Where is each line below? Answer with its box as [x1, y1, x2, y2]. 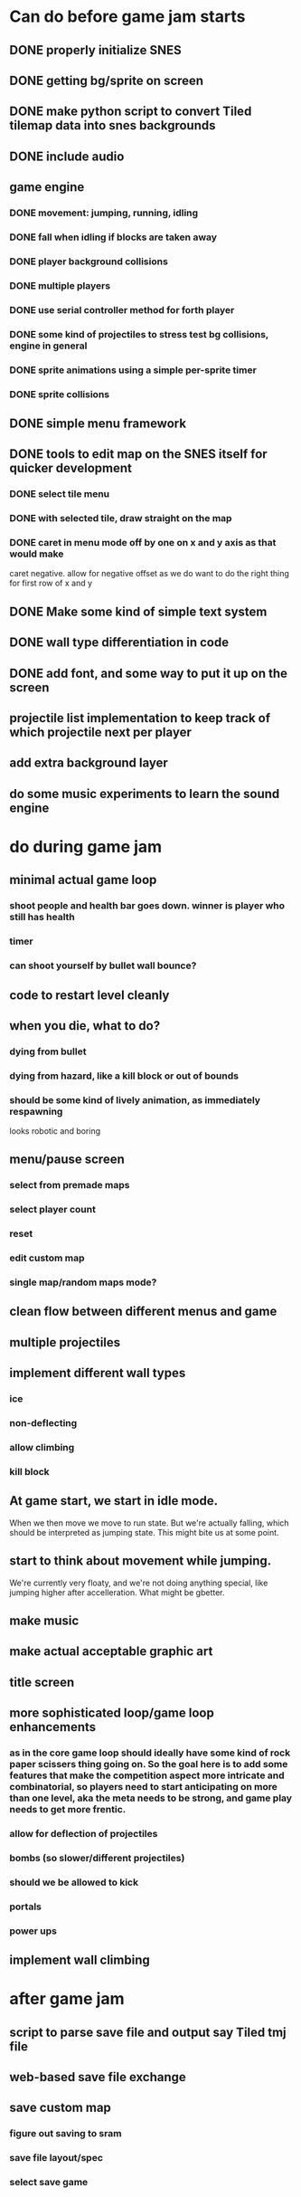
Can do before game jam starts [9, 6, 246, 27]
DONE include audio [9, 148, 125, 164]
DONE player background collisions [9, 255, 169, 268]
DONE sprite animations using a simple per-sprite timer [9, 364, 258, 376]
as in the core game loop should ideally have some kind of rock [9, 1746, 291, 1759]
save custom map [9, 2100, 111, 2116]
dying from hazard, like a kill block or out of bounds [9, 1070, 240, 1082]
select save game [9, 2176, 89, 2189]
